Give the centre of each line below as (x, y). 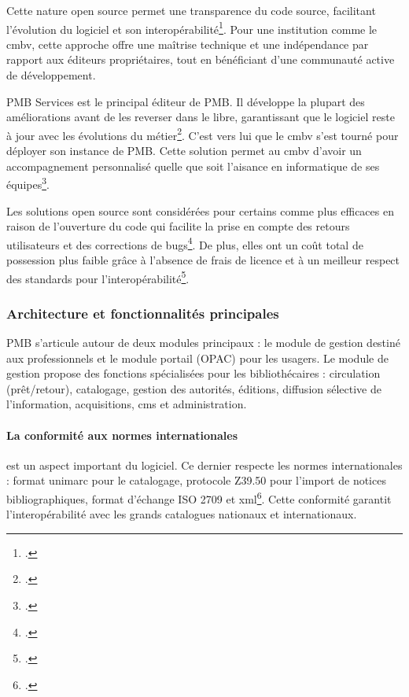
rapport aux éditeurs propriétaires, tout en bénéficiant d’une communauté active (201, 59)
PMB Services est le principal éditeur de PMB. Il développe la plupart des (186, 101)
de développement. (51, 75)
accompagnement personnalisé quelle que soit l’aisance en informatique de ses (193, 166)
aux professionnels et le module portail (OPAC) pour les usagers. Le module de (197, 358)
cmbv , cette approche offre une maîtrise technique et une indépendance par (188, 44)
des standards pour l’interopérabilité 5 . (98, 277)
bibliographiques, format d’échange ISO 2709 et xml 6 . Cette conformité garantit (199, 497)
